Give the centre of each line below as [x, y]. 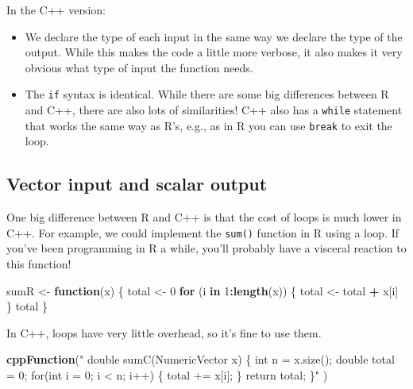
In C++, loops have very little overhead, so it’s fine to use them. [164, 332]
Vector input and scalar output [137, 184]
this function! [39, 263]
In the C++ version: [56, 10]
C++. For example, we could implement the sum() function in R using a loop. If [203, 232]
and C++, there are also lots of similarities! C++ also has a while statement [214, 110]
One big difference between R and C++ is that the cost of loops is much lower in [204, 217]
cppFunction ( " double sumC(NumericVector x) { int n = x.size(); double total [201, 359]
